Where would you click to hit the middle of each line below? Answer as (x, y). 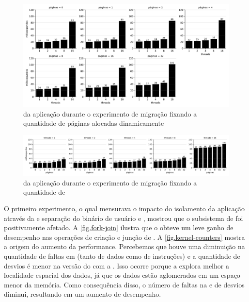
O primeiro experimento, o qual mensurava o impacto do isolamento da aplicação (124, 209)
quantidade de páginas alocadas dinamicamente (94, 123)
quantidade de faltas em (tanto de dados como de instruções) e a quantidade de (122, 256)
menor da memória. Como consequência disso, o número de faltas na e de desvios (124, 284)
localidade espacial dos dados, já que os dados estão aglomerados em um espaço (122, 275)
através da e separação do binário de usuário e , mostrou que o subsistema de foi (124, 218)
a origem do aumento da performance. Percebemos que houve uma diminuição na (124, 246)
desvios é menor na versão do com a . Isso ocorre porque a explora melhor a (117, 265)
